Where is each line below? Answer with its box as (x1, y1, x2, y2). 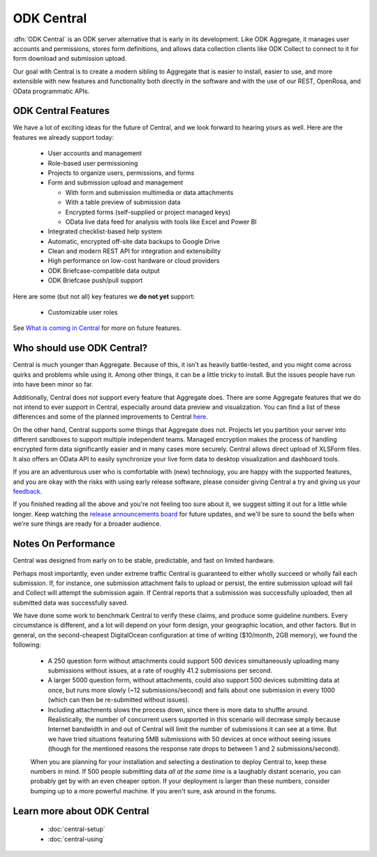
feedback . (13, 487, 42, 496)
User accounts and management (47, 149, 142, 157)
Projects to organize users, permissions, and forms (47, 168, 195, 177)
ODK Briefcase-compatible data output (47, 266, 160, 275)
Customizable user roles (47, 308, 118, 317)
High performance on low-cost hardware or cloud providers (47, 257, 220, 265)
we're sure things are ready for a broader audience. (13, 519, 162, 528)
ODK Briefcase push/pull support (47, 276, 143, 285)
